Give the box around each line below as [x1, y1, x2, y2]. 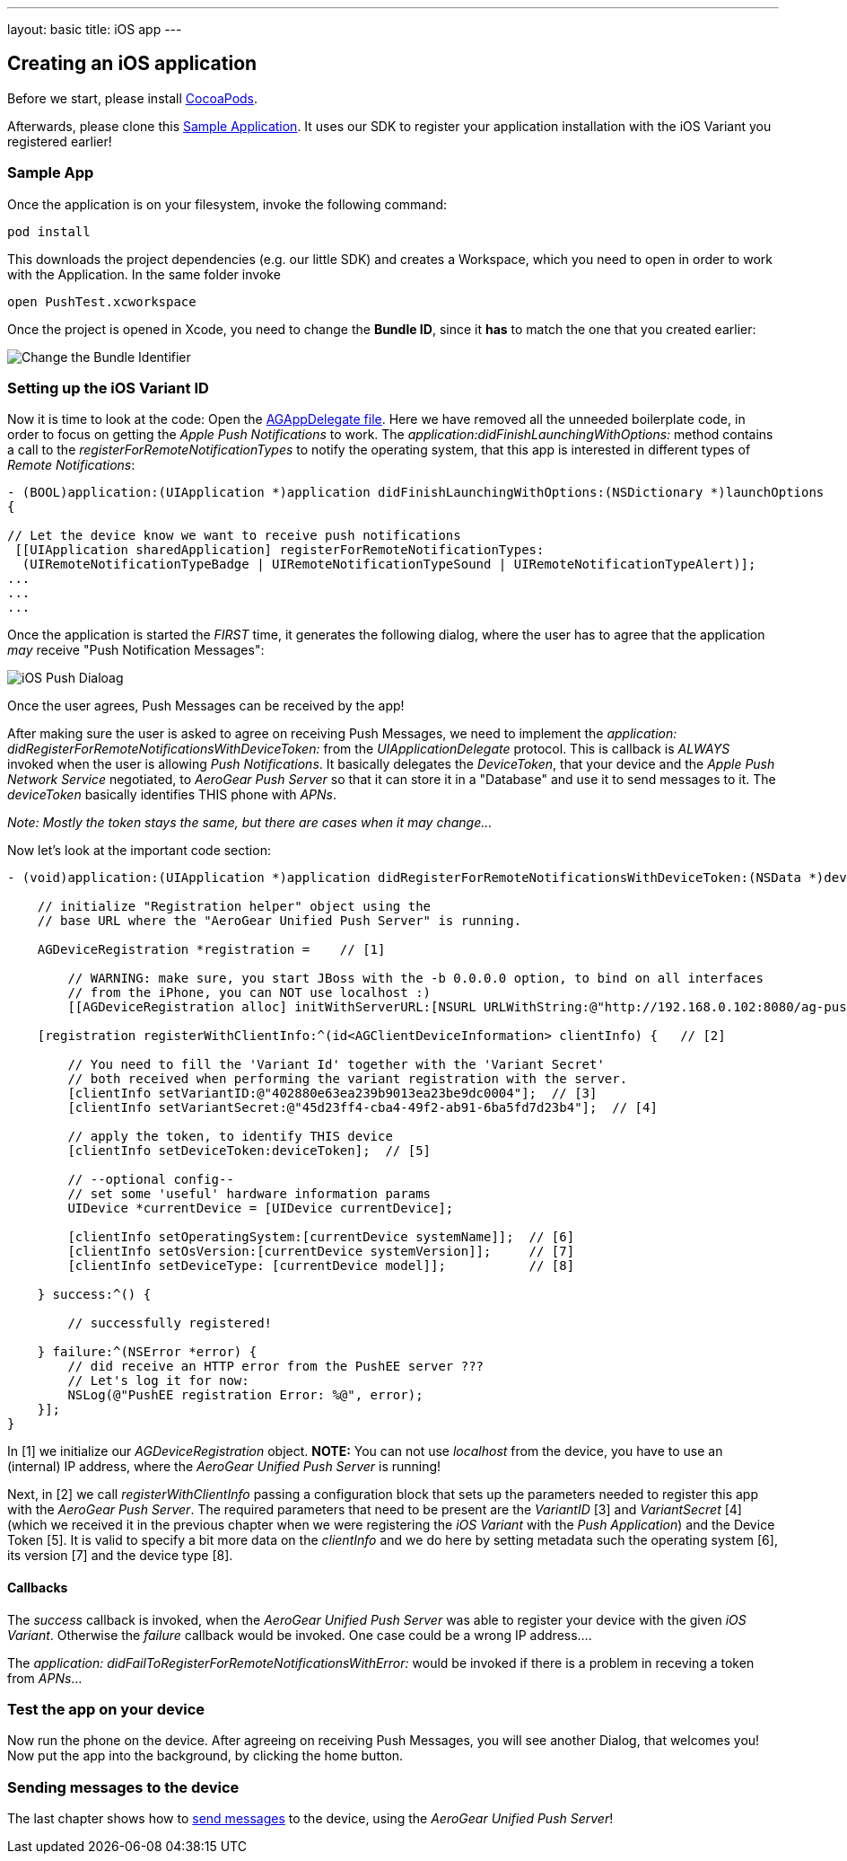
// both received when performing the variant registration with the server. [67, 1072, 628, 1087]
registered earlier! [7, 133, 112, 149]
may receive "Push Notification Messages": [7, 642, 265, 658]
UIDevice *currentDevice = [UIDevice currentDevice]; [67, 1201, 454, 1216]
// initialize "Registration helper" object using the [37, 899, 432, 914]
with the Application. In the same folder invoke [7, 266, 281, 282]
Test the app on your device [7, 1699, 205, 1718]
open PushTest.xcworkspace [7, 294, 196, 309]
